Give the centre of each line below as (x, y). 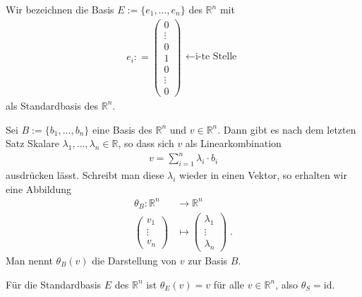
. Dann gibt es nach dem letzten (287, 129)
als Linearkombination (233, 143)
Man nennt (29, 260)
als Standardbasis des (52, 105)
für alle (229, 284)
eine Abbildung (38, 188)
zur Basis (208, 260)
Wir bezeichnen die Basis (60, 9)
